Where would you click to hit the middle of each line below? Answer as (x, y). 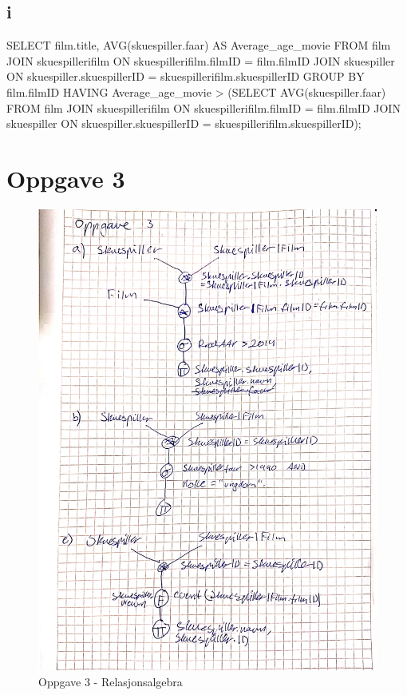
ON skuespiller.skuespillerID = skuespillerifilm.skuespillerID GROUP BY (186, 76)
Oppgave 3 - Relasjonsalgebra (111, 681)
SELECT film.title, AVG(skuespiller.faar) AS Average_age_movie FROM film (199, 45)
